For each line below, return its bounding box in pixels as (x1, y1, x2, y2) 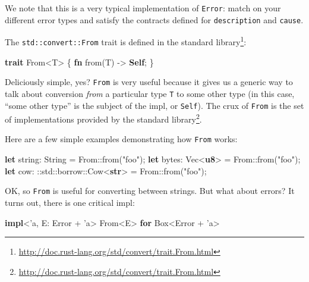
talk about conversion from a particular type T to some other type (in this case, (5, 87, 295, 99)
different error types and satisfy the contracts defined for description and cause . (5, 13, 304, 26)
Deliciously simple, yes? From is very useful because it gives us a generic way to (5, 76, 293, 88)
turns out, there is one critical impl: (5, 196, 135, 208)
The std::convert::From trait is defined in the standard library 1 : (5, 34, 247, 48)
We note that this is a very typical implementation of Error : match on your (5, 2, 281, 14)
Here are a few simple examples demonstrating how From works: (5, 133, 238, 145)
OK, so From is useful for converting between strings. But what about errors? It (5, 184, 295, 197)
